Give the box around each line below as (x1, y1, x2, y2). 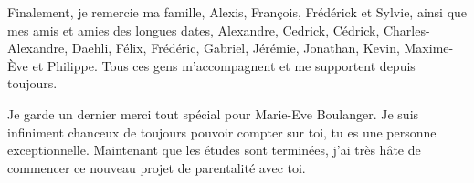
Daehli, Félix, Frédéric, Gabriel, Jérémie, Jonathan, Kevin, (71, 38, 400, 57)
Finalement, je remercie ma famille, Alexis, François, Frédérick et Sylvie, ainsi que (7, 3, 468, 21)
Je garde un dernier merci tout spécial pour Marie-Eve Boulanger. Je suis (7, 104, 419, 123)
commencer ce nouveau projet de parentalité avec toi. (7, 158, 306, 177)
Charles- (383, 20, 430, 39)
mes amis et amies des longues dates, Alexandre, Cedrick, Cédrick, (7, 20, 380, 39)
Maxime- (404, 38, 454, 57)
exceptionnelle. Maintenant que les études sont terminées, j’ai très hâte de (7, 140, 421, 159)
